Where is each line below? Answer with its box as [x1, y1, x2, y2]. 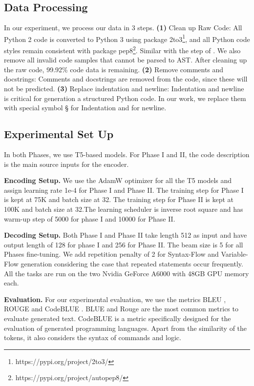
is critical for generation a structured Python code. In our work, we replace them [4, 93, 246, 103]
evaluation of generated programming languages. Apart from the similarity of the [4, 323, 247, 333]
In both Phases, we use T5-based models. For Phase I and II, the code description [4, 149, 250, 160]
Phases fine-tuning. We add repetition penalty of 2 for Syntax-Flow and [4, 249, 219, 259]
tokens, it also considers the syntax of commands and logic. [4, 332, 181, 343]
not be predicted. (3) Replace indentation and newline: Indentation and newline [4, 83, 244, 94]
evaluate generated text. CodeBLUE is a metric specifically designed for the [4, 313, 231, 323]
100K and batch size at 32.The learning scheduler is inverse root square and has [4, 204, 243, 214]
